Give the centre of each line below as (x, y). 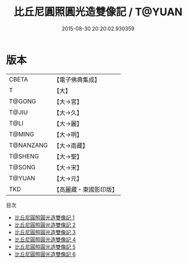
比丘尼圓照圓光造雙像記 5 (45, 247)
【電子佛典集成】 (77, 80)
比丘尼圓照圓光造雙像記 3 (45, 232)
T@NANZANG (29, 145)
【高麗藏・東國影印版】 (86, 189)
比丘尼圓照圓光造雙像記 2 (45, 225)
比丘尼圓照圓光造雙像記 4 (45, 239)
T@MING (22, 134)
